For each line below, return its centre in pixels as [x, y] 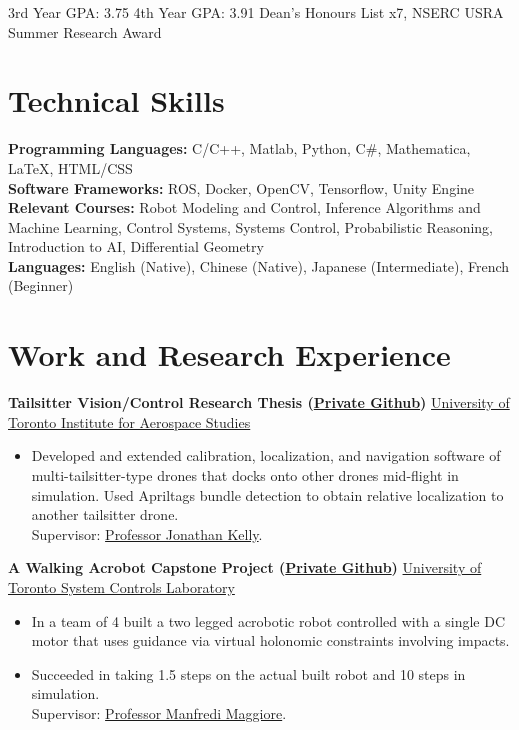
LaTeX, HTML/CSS [70, 167]
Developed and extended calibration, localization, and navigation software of [266, 455]
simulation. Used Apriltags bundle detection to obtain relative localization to [267, 494]
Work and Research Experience [229, 354]
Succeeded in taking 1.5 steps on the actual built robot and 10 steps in [248, 673]
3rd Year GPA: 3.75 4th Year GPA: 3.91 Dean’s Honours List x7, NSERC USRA [256, 12]
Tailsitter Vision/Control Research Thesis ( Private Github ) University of [259, 402]
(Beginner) [41, 285]
